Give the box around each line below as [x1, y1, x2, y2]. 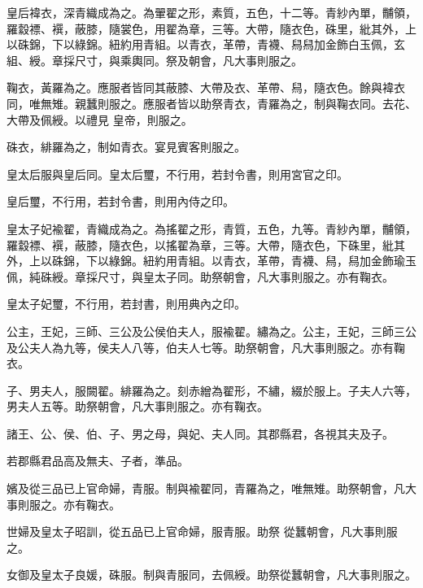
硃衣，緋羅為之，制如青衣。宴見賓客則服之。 [7, 138, 246, 155]
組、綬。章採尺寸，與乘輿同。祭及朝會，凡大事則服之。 [7, 51, 303, 68]
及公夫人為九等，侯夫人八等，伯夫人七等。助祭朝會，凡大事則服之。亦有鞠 [7, 338, 405, 355]
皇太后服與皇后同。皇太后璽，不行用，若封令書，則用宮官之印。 [7, 165, 348, 182]
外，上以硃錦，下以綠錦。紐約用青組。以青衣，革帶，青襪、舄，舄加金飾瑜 [7, 252, 405, 269]
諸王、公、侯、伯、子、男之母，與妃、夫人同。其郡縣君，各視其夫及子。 [7, 425, 394, 442]
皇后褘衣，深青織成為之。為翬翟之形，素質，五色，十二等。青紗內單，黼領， [7, 4, 416, 20]
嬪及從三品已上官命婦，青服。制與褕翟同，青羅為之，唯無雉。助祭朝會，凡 [7, 480, 405, 497]
